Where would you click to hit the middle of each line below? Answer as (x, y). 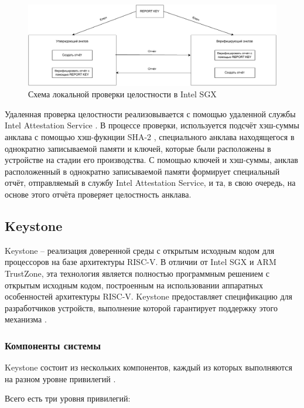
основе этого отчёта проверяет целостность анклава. (98, 194)
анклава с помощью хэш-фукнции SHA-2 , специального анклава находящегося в (150, 137)
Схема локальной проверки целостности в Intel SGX (122, 94)
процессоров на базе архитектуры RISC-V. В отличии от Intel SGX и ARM (141, 262)
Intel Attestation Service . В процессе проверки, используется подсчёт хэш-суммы (152, 125)
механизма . (26, 319)
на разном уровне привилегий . (60, 378)
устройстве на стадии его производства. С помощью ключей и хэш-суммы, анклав (151, 160)
